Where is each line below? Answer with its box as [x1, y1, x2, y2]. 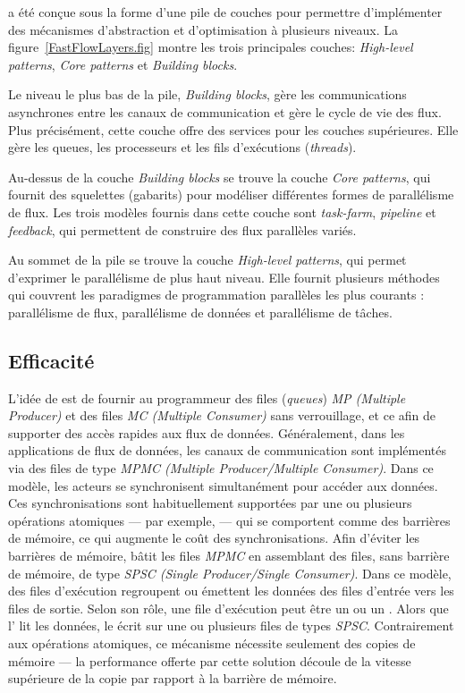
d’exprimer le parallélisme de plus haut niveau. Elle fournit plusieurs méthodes [8, 267, 440, 286]
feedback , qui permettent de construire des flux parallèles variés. [8, 220, 357, 239]
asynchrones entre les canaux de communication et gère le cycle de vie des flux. [8, 102, 442, 121]
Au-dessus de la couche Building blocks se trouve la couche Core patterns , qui [8, 167, 431, 186]
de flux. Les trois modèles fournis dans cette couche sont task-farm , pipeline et [8, 202, 436, 221]
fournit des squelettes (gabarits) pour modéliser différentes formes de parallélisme [8, 185, 454, 204]
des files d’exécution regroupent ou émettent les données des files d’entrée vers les [8, 581, 454, 600]
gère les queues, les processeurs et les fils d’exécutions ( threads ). [8, 138, 357, 156]
